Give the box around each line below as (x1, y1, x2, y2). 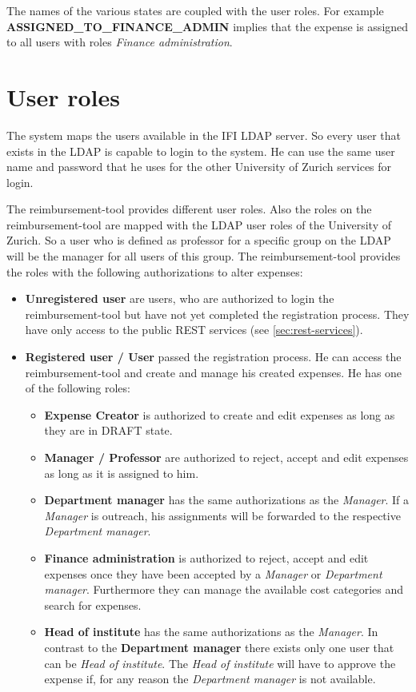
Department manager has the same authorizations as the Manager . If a (44, 491, 410, 508)
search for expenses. (44, 596, 142, 613)
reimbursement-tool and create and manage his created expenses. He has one (25, 364, 402, 380)
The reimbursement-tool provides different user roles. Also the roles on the (6, 201, 372, 217)
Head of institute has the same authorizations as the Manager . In (44, 623, 378, 640)
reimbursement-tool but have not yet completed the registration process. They (25, 305, 410, 322)
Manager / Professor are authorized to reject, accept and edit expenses (44, 449, 409, 465)
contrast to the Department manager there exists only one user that (44, 638, 394, 655)
